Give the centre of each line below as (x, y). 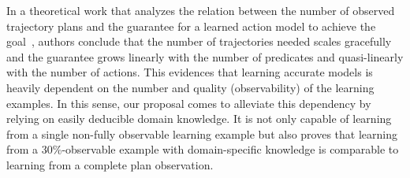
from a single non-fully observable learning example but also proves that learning (202, 133)
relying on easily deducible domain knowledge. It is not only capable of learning (199, 119)
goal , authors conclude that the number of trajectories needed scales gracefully (199, 41)
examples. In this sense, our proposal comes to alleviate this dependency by (189, 103)
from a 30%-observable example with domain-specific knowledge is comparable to (203, 149)
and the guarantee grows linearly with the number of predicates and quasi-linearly (205, 56)
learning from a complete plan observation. (110, 164)
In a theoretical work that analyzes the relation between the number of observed (201, 10)
